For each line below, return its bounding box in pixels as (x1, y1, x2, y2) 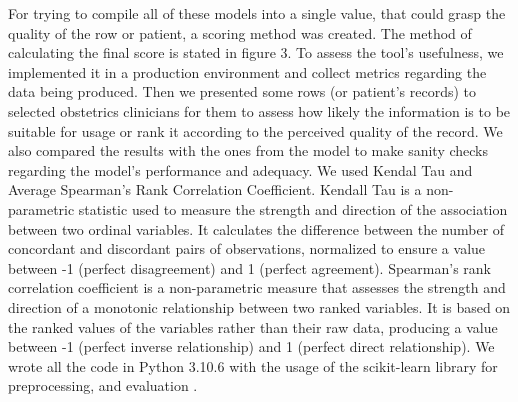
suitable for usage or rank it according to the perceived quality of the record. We (8, 120, 503, 141)
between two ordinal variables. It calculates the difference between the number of (8, 218, 505, 239)
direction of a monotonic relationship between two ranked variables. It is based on (8, 296, 511, 317)
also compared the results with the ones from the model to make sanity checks (8, 140, 489, 161)
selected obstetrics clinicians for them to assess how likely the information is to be (8, 100, 511, 121)
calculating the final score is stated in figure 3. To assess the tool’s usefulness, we (8, 42, 504, 63)
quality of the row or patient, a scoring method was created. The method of (8, 22, 472, 43)
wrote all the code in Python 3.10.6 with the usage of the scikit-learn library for (8, 355, 498, 376)
